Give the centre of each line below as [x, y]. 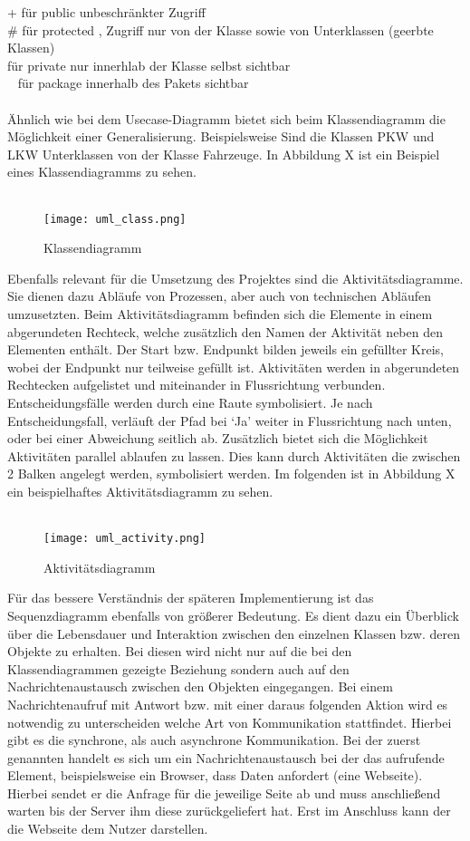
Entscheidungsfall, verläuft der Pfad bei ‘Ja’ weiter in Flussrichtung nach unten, [230, 420]
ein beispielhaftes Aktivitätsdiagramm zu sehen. [140, 491]
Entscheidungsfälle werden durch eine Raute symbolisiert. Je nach [190, 402]
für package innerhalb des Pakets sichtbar [133, 83]
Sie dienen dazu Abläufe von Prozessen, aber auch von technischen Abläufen [219, 296]
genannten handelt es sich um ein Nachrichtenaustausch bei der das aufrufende [226, 757]
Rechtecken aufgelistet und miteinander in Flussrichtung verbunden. [197, 385]
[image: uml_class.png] [115, 219]
